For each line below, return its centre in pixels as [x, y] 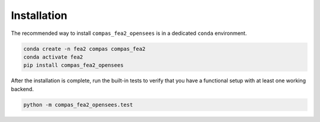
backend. [22, 89]
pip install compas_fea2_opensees [73, 65]
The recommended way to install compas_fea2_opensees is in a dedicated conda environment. [129, 33]
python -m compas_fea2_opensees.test [78, 105]
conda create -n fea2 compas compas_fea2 [84, 49]
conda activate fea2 [53, 57]
